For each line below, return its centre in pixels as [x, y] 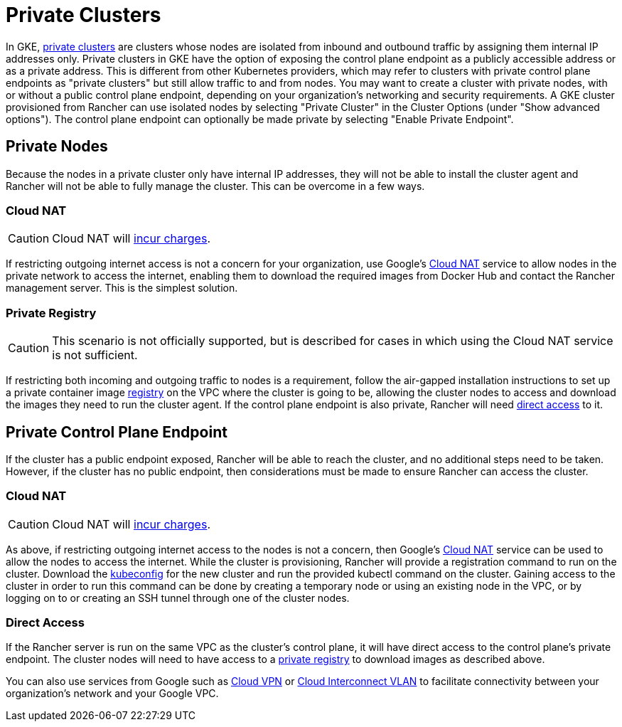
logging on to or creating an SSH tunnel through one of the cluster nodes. [178, 598]
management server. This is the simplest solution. [122, 288]
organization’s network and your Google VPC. [112, 694]
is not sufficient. [95, 355]
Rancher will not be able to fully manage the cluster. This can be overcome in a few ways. [215, 186]
